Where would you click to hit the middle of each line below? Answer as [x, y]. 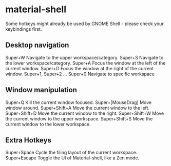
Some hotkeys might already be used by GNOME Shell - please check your [84, 24]
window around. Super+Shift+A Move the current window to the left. [78, 108]
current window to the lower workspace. [48, 124]
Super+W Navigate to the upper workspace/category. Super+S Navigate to [84, 57]
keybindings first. [24, 29]
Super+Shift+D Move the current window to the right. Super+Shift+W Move [85, 113]
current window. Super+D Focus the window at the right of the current [80, 68]
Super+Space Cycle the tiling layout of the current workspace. [71, 153]
